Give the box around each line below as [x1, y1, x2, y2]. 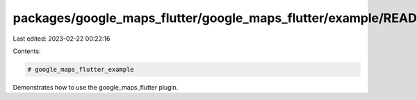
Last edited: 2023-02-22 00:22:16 [13, 34, 111, 43]
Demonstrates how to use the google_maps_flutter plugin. [13, 83, 179, 91]
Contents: [13, 47, 41, 55]
